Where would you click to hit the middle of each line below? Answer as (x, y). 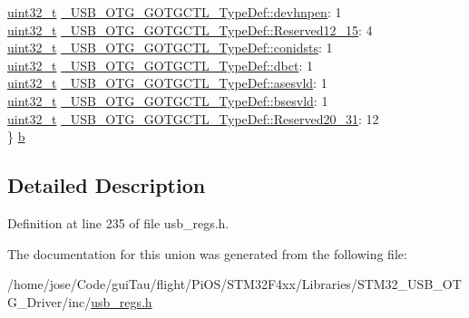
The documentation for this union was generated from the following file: (207, 253)
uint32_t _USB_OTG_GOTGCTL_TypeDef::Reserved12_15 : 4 (190, 29)
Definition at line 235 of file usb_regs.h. (118, 222)
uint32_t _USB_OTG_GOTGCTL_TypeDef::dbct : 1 (160, 65)
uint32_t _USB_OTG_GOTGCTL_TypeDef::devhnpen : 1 (175, 12)
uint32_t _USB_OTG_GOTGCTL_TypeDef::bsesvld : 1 (168, 100)
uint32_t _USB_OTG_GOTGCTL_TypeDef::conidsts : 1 (170, 48)
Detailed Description (107, 185)
